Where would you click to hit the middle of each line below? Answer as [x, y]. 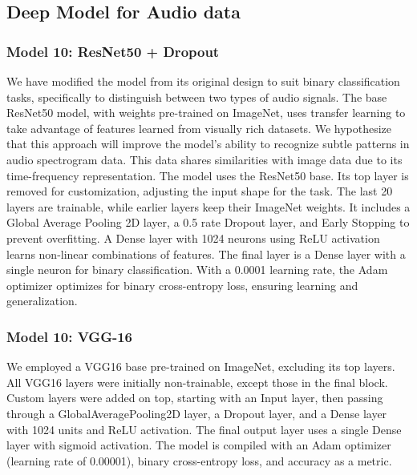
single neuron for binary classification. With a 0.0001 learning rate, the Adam [197, 270]
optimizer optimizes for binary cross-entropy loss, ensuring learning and [182, 285]
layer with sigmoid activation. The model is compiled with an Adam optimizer [199, 445]
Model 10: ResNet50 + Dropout [113, 51]
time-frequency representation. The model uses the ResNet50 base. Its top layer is [208, 175]
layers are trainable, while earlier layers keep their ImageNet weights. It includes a [208, 206]
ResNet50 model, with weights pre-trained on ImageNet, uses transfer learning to [206, 113]
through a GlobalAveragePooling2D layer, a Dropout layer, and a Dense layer [197, 413]
